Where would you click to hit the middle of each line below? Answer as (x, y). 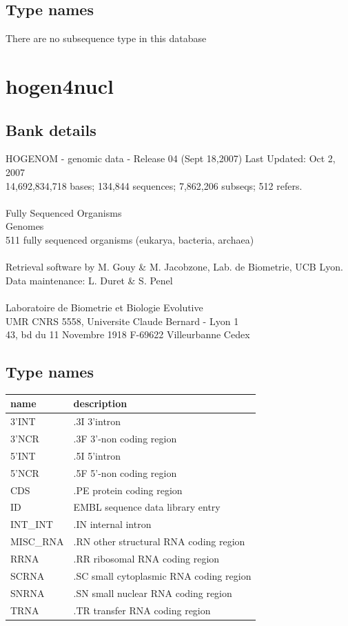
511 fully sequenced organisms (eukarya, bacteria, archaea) (130, 239)
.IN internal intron (112, 524)
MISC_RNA (37, 541)
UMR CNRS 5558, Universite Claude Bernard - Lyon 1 (122, 321)
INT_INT (32, 524)
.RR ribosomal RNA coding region (146, 558)
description (100, 403)
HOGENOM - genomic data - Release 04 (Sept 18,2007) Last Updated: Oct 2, (171, 158)
